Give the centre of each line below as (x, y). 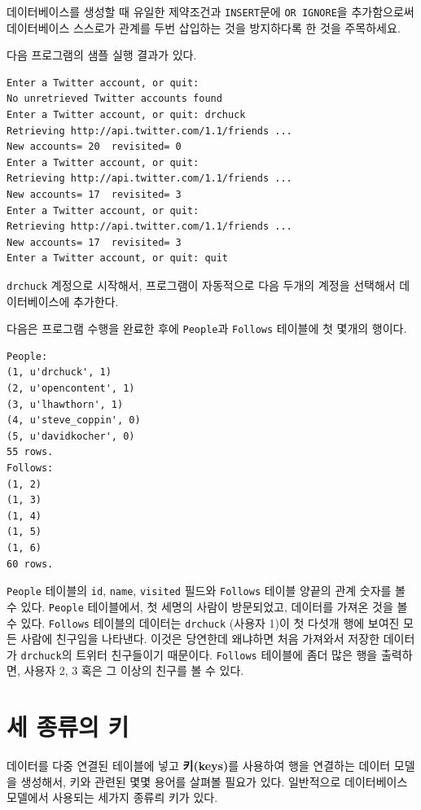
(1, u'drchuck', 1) (59, 372)
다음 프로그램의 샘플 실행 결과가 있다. (102, 55)
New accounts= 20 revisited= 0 (94, 147)
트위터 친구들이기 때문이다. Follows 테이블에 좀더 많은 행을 (227, 654)
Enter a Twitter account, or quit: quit (118, 258)
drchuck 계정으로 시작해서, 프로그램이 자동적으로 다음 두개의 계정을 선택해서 (201, 285)
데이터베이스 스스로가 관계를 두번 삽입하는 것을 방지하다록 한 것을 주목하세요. (204, 27)
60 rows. (30, 564)
